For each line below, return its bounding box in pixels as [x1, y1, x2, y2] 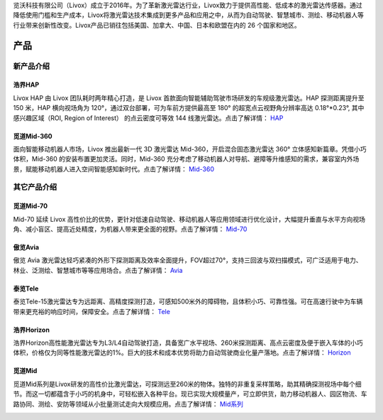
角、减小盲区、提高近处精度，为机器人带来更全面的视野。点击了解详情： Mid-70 [13, 225, 248, 234]
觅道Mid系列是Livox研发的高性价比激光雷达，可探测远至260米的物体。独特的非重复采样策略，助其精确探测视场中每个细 [13, 379, 362, 388]
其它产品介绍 [13, 182, 57, 192]
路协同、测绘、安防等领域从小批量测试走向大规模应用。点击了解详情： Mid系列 [13, 399, 244, 408]
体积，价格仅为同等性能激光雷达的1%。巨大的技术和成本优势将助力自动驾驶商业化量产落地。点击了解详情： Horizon [13, 348, 351, 357]
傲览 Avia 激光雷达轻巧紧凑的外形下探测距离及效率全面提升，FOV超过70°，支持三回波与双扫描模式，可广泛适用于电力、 [13, 256, 362, 264]
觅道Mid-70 [13, 202, 48, 210]
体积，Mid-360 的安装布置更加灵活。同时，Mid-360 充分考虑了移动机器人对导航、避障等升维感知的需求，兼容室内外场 [13, 155, 360, 163]
